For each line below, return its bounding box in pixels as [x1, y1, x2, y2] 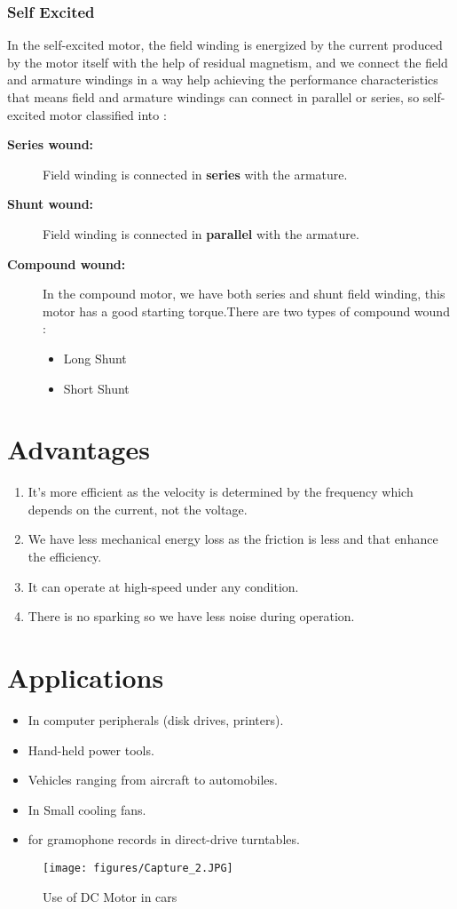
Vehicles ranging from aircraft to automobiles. [28, 770, 278, 789]
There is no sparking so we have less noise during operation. [28, 607, 355, 626]
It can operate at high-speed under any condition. [28, 577, 299, 595]
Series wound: [7, 135, 94, 154]
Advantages [7, 431, 150, 467]
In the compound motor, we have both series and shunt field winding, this [43, 284, 445, 303]
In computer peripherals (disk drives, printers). [28, 710, 284, 729]
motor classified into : [49, 105, 167, 124]
